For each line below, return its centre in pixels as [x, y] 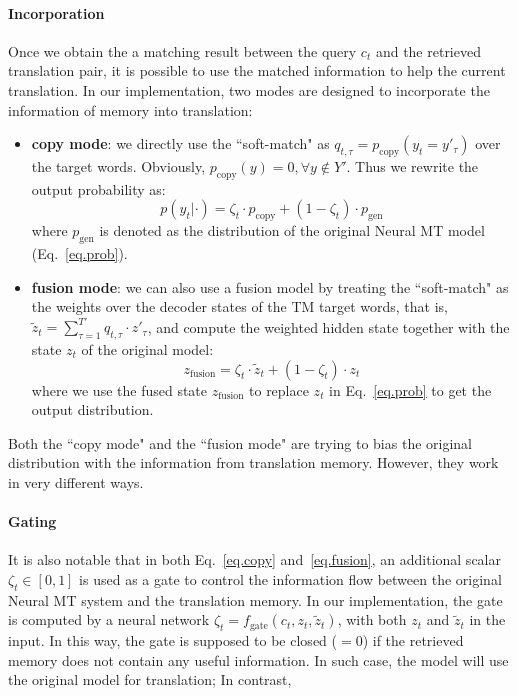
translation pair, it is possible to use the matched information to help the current [257, 70]
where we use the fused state [119, 389]
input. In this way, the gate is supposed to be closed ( [172, 640]
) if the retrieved [413, 640]
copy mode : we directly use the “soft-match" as [180, 143]
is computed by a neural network [109, 619]
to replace [279, 389]
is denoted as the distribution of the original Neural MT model [292, 230]
